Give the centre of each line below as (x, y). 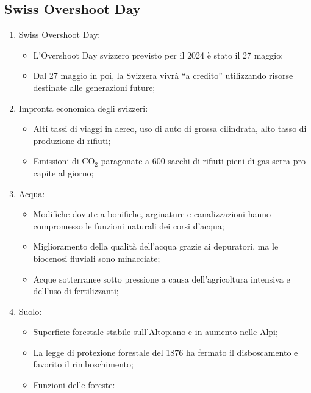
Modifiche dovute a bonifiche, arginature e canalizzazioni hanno (152, 214)
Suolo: (30, 311)
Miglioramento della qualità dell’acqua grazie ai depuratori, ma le (156, 246)
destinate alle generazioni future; (94, 87)
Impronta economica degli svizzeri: (83, 108)
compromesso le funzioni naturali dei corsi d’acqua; (129, 225)
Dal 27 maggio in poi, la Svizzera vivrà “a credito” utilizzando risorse (163, 75)
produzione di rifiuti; (72, 140)
